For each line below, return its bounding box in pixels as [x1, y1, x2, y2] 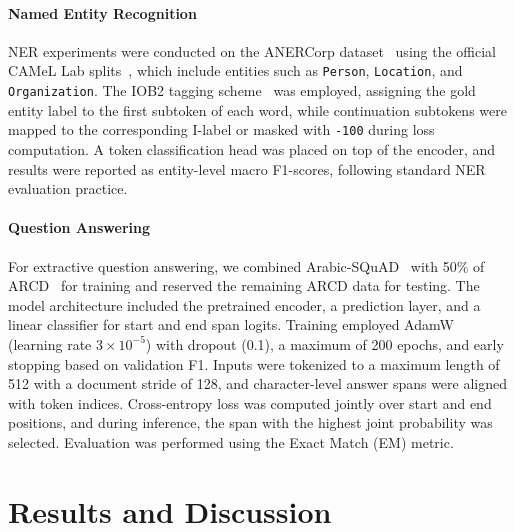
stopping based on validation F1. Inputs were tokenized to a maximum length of [8, 353, 500, 374]
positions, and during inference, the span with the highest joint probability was [8, 412, 493, 433]
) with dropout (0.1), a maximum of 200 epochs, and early [145, 333, 504, 354]
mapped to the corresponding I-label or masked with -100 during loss [8, 119, 435, 140]
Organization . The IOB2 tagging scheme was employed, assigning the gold [8, 80, 476, 101]
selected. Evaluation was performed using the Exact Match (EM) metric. [8, 431, 454, 452]
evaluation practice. [8, 178, 128, 199]
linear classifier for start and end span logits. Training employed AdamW [8, 314, 454, 335]
